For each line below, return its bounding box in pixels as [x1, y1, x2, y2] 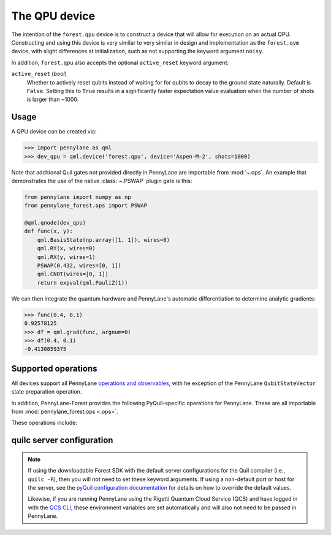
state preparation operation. [11, 388, 82, 395]
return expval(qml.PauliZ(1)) [37, 279, 128, 286]
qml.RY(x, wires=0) [37, 245, 96, 252]
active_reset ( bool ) [11, 70, 67, 78]
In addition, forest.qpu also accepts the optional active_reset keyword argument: [11, 59, 229, 66]
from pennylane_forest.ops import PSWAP [24, 202, 147, 209]
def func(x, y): [24, 228, 74, 235]
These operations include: [11, 419, 78, 427]
